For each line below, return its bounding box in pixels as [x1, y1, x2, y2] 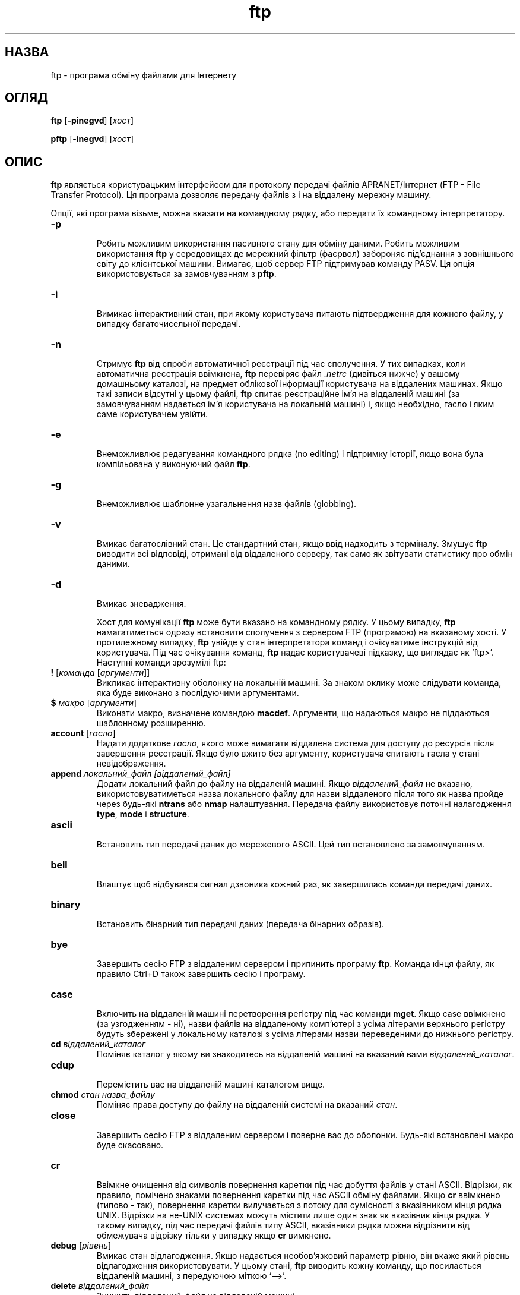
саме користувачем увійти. [96, 409, 208, 420]
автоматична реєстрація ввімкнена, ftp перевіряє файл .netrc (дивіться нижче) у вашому [96, 368, 460, 379]
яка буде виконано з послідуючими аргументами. [96, 688, 299, 698]
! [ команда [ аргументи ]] [50, 667, 150, 678]
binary [50, 899, 81, 911]
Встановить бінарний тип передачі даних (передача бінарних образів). [96, 919, 385, 929]
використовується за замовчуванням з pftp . [96, 269, 277, 279]
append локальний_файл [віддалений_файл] [50, 768, 231, 779]
